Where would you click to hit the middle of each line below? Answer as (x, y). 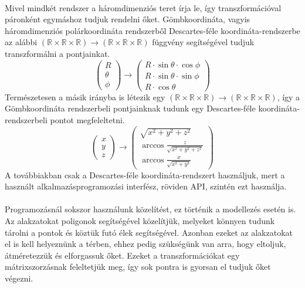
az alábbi (21, 42)
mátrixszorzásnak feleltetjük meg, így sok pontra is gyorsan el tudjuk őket (138, 267)
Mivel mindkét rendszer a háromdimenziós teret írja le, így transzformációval (143, 7)
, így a (289, 96)
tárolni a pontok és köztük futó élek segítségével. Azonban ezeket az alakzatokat (149, 232)
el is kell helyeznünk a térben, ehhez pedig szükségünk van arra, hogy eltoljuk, (145, 244)
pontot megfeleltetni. (87, 119)
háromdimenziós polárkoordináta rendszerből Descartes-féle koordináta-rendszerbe (152, 30)
